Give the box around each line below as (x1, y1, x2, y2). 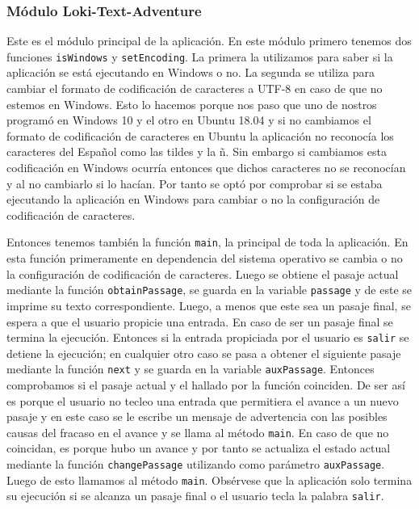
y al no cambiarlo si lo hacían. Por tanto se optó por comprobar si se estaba (6, 175, 383, 191)
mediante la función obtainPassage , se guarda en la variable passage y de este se (6, 281, 413, 298)
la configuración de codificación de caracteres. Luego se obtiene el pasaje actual (6, 265, 399, 282)
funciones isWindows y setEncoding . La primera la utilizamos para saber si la (6, 48, 393, 65)
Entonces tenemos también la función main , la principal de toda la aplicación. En (6, 233, 409, 250)
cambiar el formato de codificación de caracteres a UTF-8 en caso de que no (6, 80, 383, 97)
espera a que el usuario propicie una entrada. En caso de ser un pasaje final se (6, 313, 393, 330)
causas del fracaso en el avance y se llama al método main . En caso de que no (6, 423, 389, 440)
